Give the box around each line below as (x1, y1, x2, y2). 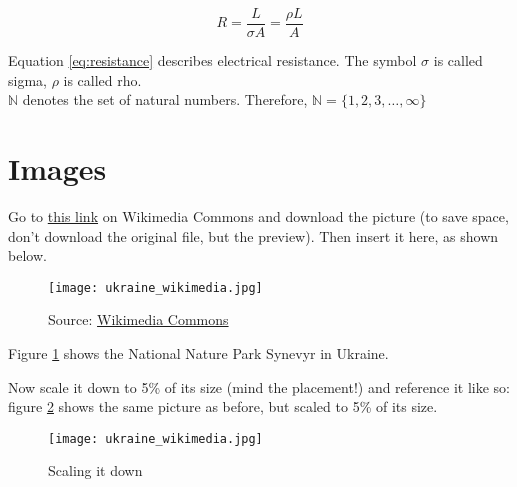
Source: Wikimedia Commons (48, 309, 229, 330)
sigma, (8, 69, 47, 90)
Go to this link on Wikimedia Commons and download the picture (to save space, (8, 205, 509, 226)
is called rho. (63, 69, 142, 90)
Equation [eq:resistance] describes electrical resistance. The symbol (8, 50, 417, 71)
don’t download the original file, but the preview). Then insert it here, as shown (8, 225, 499, 246)
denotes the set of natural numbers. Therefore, (22, 89, 308, 110)
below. (8, 245, 47, 266)
